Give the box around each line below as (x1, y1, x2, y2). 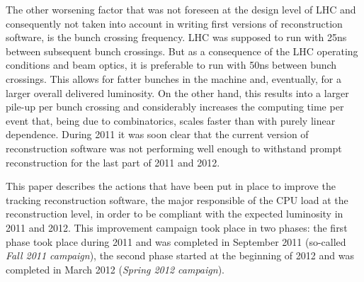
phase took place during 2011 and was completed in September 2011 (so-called (6, 234, 346, 249)
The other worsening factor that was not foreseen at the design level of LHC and (6, 2, 356, 16)
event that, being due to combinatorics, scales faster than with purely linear (6, 113, 336, 128)
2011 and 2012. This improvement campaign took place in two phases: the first (6, 220, 348, 235)
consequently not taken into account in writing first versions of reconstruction (6, 16, 343, 30)
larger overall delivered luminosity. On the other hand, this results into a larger (6, 85, 349, 100)
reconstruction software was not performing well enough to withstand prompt (6, 140, 342, 155)
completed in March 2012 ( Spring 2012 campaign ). (6, 261, 224, 276)
